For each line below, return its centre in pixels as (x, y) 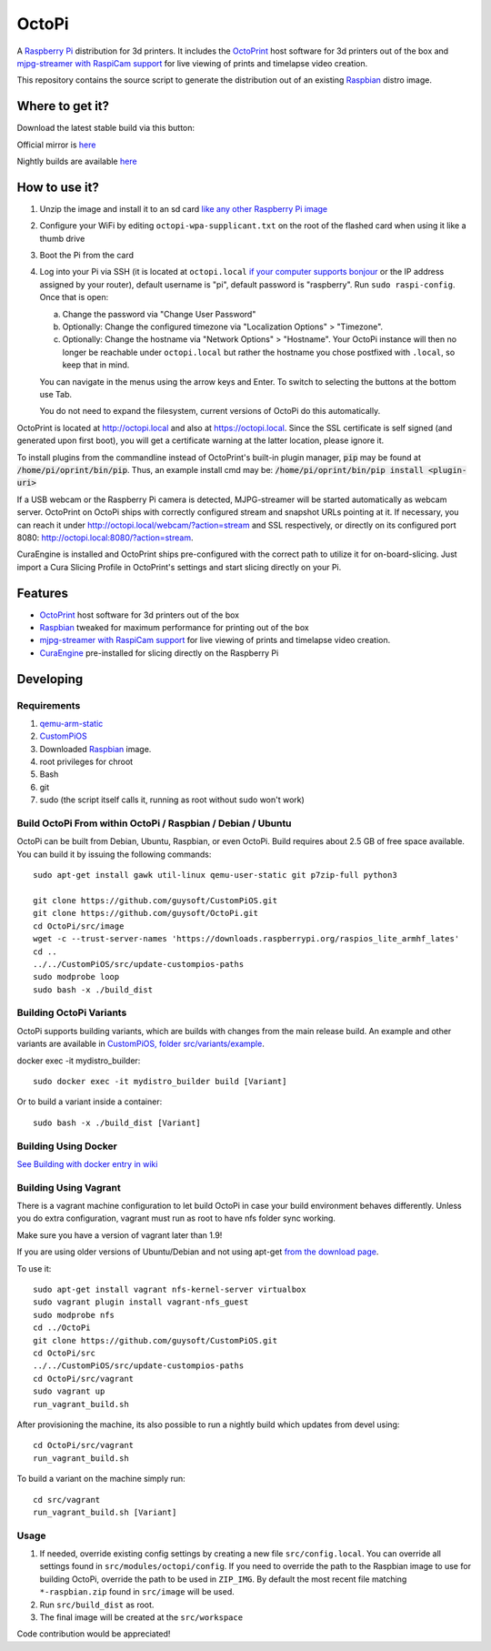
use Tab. (56, 394)
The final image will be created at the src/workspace (141, 1617)
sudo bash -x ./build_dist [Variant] (117, 1122)
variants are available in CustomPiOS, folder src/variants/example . (141, 1044)
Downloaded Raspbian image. (95, 749)
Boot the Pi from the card (87, 256)
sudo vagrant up (69, 1391)
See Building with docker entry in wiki (87, 1163)
